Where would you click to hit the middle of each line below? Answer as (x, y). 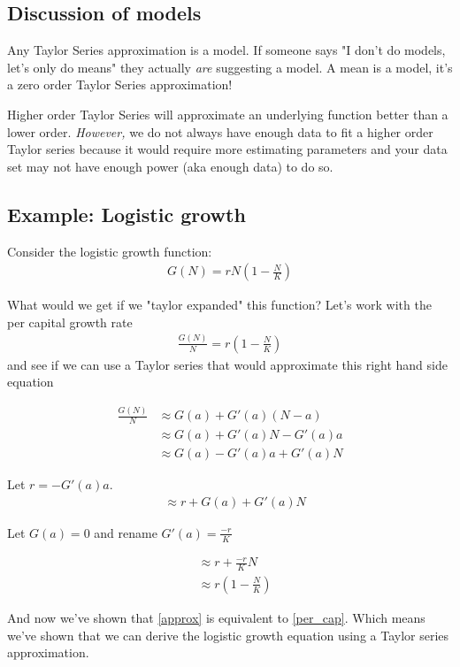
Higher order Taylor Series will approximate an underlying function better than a (228, 114)
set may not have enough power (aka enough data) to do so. (170, 166)
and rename (126, 532)
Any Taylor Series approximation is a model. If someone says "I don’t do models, (226, 50)
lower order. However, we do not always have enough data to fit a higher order (220, 131)
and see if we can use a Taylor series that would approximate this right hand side (227, 364)
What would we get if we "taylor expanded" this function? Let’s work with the (219, 305)
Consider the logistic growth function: (110, 251)
